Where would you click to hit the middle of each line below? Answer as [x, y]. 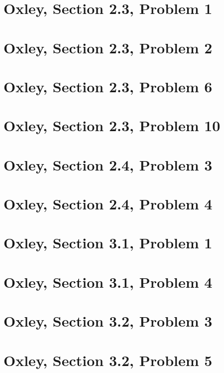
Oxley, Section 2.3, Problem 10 [112, 125]
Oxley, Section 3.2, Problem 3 [108, 321]
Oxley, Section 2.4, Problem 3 [108, 164]
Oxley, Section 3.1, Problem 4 [108, 281]
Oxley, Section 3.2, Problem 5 [108, 360]
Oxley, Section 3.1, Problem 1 [108, 243]
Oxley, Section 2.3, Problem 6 [108, 86]
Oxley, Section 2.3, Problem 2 [108, 47]
